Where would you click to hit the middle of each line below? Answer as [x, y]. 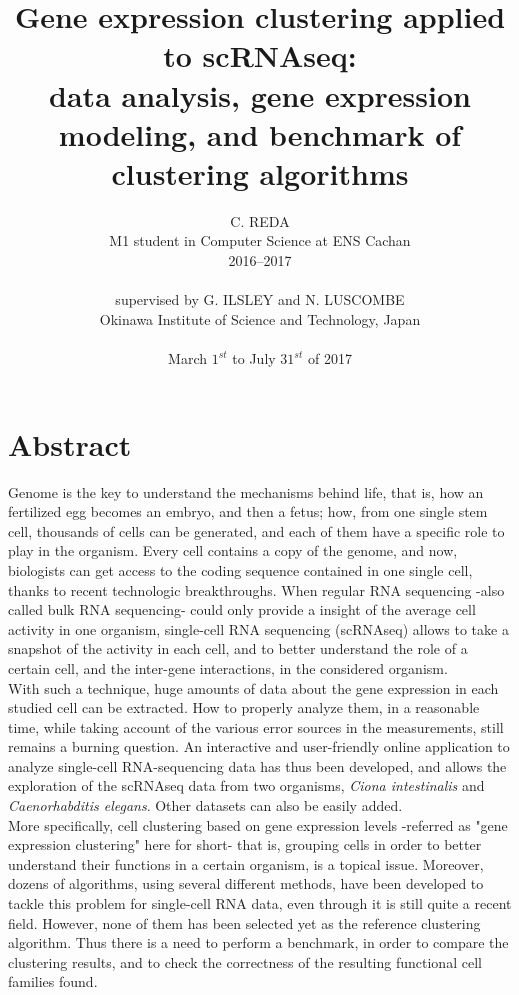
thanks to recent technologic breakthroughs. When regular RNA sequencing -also [256, 589]
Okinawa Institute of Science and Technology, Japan [260, 318]
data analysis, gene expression [260, 94]
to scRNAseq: [260, 55]
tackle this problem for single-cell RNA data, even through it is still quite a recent [260, 903]
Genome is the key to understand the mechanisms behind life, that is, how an [246, 491]
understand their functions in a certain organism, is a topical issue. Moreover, [246, 863]
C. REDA [260, 220]
